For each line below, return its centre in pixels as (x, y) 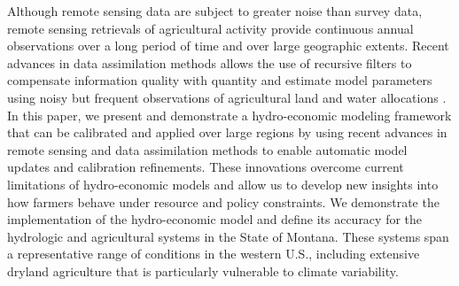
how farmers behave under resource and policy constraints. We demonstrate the (223, 201)
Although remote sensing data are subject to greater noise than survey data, (215, 11)
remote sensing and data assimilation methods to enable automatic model (207, 149)
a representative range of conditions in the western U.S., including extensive (214, 254)
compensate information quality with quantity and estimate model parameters (220, 80)
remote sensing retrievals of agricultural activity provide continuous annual (210, 28)
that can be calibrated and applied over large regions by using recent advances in (227, 132)
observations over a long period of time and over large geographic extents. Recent (228, 46)
